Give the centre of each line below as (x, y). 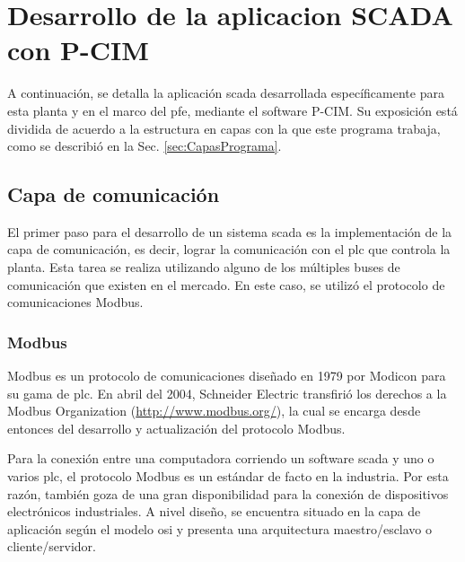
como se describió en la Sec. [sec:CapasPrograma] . (145, 146)
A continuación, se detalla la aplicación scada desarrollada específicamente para (226, 93)
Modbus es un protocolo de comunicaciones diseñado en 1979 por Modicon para (227, 376)
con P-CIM (78, 50)
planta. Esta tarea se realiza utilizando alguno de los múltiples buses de (204, 267)
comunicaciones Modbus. (75, 302)
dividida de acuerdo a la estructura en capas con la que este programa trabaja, (224, 128)
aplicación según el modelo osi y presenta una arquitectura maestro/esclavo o (220, 528)
